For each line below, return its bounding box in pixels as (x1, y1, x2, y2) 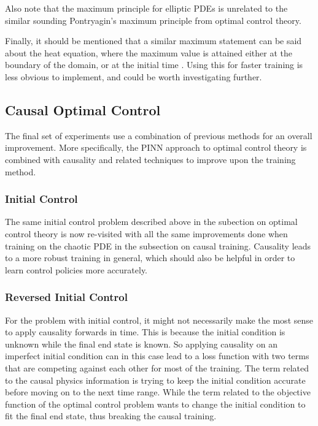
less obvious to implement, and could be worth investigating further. (5, 70, 262, 83)
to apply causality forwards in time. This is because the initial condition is (5, 325, 285, 338)
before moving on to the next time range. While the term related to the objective (5, 386, 311, 398)
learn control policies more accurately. (5, 263, 148, 276)
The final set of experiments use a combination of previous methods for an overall (5, 129, 312, 142)
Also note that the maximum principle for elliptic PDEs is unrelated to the (5, 2, 288, 14)
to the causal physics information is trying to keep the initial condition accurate (5, 373, 306, 386)
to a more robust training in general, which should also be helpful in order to (5, 251, 295, 264)
